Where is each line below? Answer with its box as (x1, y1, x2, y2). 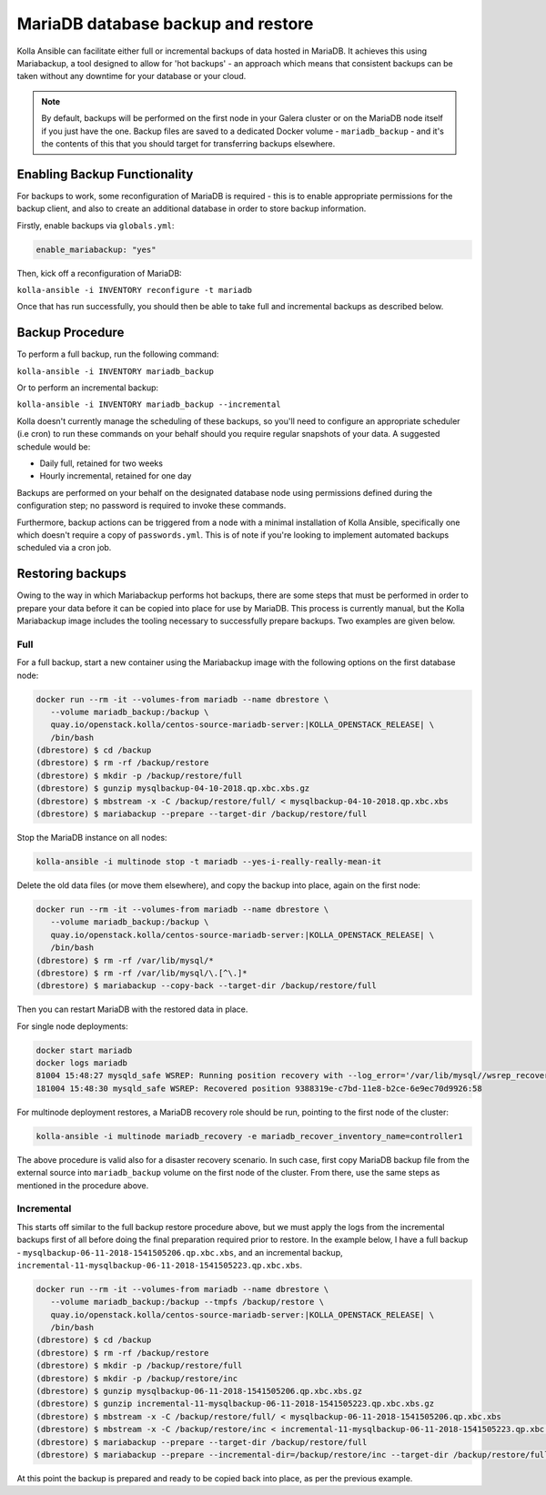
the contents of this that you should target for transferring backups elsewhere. (41, 137, 336, 149)
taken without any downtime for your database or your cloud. (16, 71, 247, 82)
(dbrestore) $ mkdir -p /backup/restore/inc (35, 1373, 238, 1383)
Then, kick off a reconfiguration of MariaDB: (16, 268, 182, 278)
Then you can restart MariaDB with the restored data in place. (16, 1004, 248, 1015)
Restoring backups (16, 566, 127, 581)
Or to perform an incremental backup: (16, 382, 159, 393)
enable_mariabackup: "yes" (35, 244, 157, 255)
